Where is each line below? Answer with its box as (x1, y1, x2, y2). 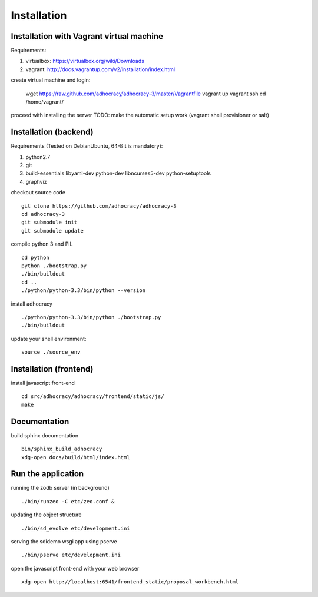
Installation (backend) (11, 127, 94, 137)
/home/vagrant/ (25, 98, 64, 105)
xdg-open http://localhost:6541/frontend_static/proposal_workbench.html (21, 579, 239, 585)
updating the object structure (11, 511, 82, 518)
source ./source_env (21, 349, 81, 356)
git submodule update (21, 227, 84, 234)
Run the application (11, 469, 84, 479)
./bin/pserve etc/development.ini (21, 552, 121, 559)
